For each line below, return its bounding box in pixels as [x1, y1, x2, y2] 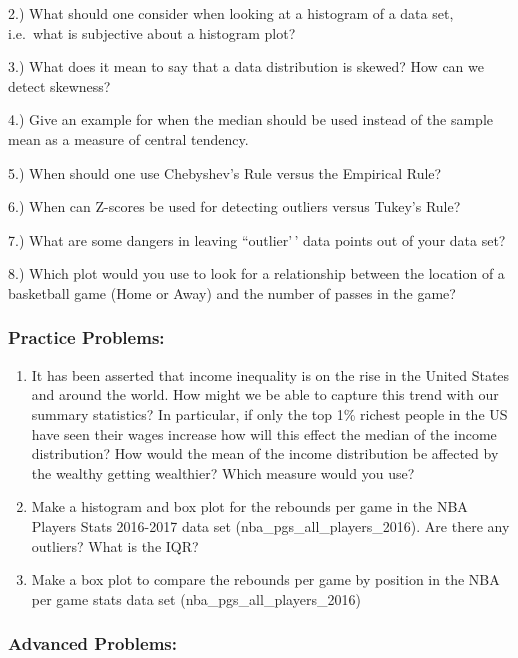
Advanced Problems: [8, 631, 177, 656]
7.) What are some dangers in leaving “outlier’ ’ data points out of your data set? [8, 229, 506, 250]
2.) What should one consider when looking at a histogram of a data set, [8, 3, 454, 23]
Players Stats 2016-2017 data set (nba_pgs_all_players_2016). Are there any [31, 515, 510, 536]
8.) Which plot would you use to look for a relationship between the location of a [8, 263, 505, 284]
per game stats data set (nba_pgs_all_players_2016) [31, 588, 361, 609]
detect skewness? [8, 75, 111, 96]
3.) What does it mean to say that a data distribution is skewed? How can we [8, 56, 484, 77]
